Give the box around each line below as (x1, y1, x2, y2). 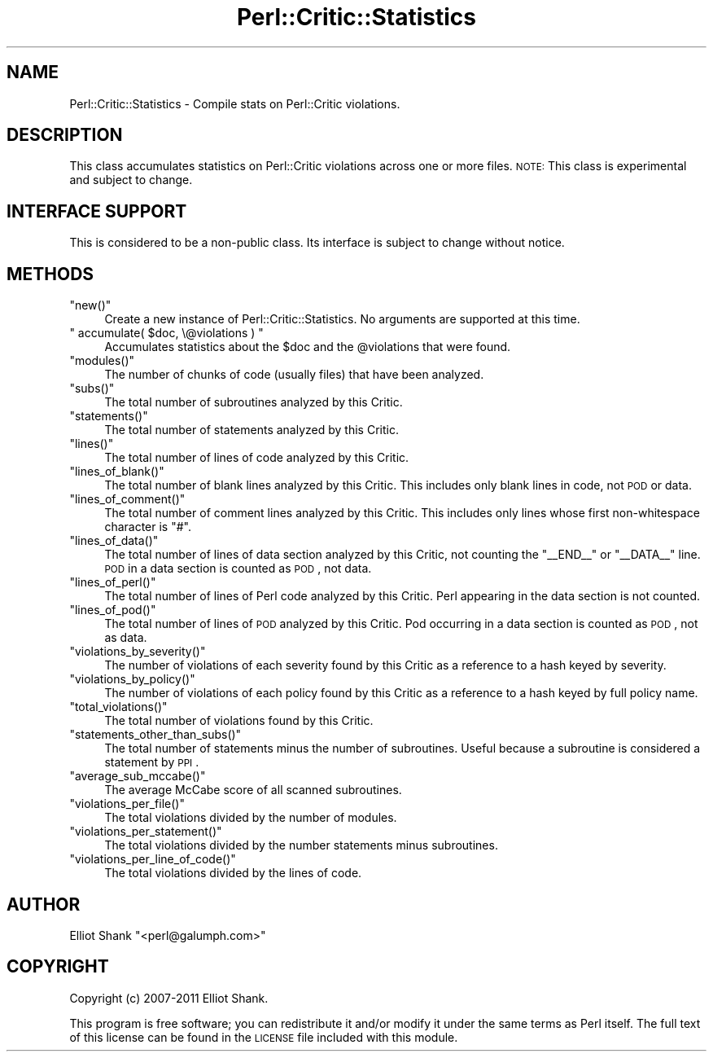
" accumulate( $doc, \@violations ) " (69, 326, 264, 340)
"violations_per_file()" (69, 797, 185, 811)
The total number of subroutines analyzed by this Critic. (104, 395, 403, 410)
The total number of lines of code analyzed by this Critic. (104, 450, 409, 465)
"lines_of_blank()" (69, 464, 164, 479)
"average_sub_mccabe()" (69, 769, 206, 784)
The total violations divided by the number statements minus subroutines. (104, 838, 498, 853)
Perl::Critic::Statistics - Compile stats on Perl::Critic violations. (69, 96, 400, 111)
